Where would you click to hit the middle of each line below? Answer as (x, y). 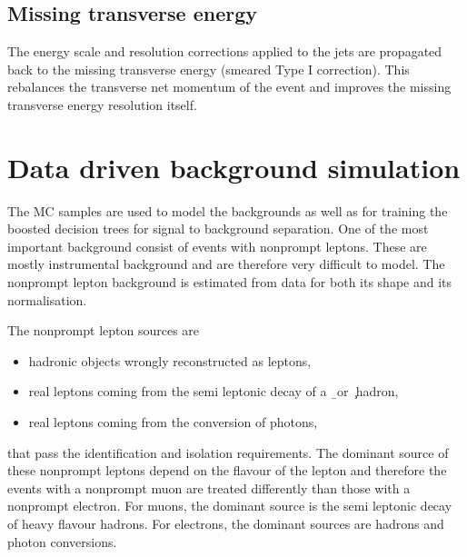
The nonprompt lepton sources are (104, 330)
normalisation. (47, 299)
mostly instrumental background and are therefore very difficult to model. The (226, 264)
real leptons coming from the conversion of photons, (173, 422)
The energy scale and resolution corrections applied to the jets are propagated (225, 51)
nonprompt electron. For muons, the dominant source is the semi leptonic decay (230, 506)
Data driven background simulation (234, 167)
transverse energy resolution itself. (102, 104)
